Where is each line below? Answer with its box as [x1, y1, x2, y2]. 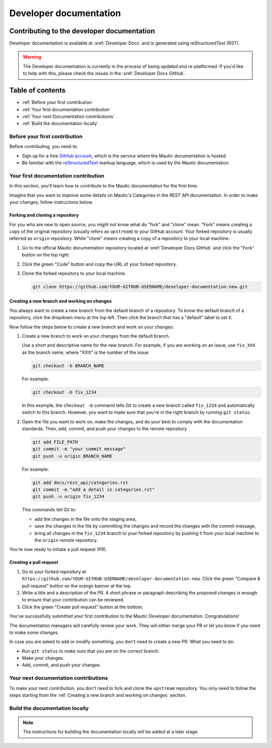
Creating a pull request [9, 559, 58, 566]
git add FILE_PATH [32, 439, 78, 445]
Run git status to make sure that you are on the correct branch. [22, 648, 160, 654]
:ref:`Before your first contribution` [22, 99, 93, 105]
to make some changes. [9, 629, 59, 635]
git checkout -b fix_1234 [32, 389, 97, 395]
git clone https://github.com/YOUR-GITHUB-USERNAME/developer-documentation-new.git [32, 284, 248, 289]
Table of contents [9, 86, 65, 95]
